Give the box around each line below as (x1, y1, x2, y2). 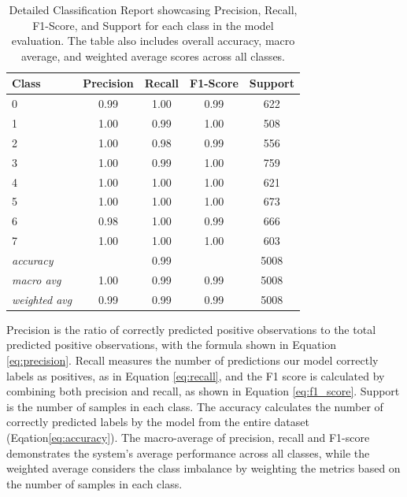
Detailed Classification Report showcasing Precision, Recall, (9, 2, 298, 17)
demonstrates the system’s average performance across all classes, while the (6, 444, 370, 461)
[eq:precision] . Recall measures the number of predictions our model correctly (6, 351, 379, 368)
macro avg (12, 271, 61, 287)
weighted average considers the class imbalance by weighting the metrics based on (6, 460, 401, 477)
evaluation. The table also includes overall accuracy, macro (11, 32, 295, 49)
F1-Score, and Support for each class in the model (32, 17, 274, 33)
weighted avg (12, 291, 72, 307)
